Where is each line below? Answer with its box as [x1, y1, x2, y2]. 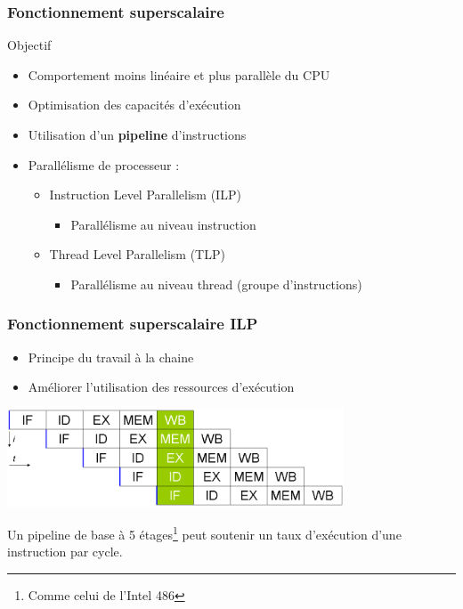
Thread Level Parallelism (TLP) [49, 245, 225, 264]
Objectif [7, 36, 52, 54]
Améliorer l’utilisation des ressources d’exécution [28, 378, 295, 396]
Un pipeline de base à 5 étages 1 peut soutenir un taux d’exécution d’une [7, 523, 402, 543]
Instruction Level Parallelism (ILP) [49, 185, 241, 204]
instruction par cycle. [7, 542, 123, 561]
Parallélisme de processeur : [28, 155, 180, 174]
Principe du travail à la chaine [28, 347, 194, 366]
